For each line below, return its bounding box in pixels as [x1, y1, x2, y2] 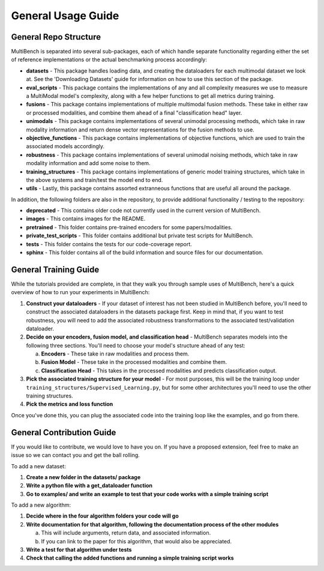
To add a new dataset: [11, 462, 66, 470]
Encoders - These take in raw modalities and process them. [41, 350, 190, 357]
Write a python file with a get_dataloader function [26, 482, 153, 489]
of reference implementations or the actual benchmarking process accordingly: [11, 56, 207, 63]
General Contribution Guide [11, 427, 116, 438]
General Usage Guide [11, 9, 119, 22]
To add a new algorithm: [11, 501, 71, 509]
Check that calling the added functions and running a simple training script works [26, 554, 234, 561]
